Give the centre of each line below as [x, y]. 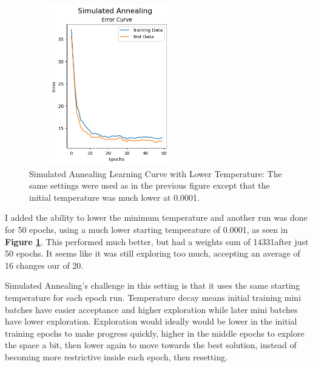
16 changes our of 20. [44, 265]
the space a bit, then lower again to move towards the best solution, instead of [151, 345]
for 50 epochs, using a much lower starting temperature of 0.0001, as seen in [146, 229]
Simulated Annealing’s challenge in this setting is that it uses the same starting [153, 285]
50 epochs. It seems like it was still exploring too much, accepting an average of [153, 253]
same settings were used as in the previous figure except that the [150, 185]
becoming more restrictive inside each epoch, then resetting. [116, 356]
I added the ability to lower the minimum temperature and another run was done [156, 217]
